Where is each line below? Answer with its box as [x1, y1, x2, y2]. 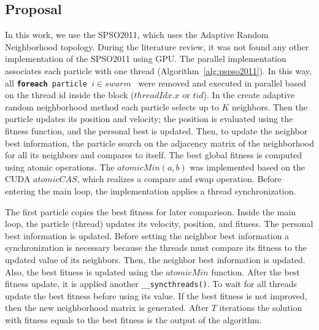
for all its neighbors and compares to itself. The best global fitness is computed [5, 148, 302, 161]
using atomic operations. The [5, 160, 115, 173]
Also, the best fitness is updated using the [5, 265, 163, 278]
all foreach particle [5, 76, 88, 89]
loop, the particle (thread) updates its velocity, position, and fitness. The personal [5, 217, 313, 230]
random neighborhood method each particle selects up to [5, 100, 219, 113]
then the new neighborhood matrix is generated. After [5, 301, 209, 314]
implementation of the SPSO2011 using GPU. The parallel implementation [5, 52, 286, 65]
